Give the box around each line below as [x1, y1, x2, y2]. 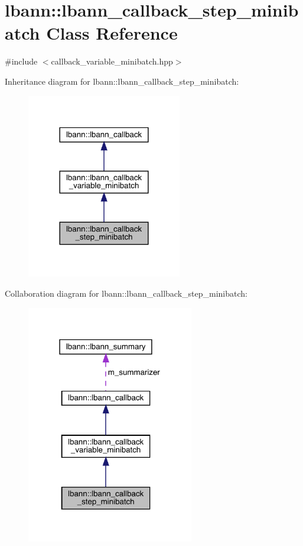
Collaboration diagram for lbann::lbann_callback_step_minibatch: [5, 287, 247, 299]
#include [5, 55, 38, 68]
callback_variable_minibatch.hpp [51, 55, 173, 68]
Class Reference [46, 21, 178, 45]
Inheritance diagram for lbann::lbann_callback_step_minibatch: [5, 75, 239, 87]
